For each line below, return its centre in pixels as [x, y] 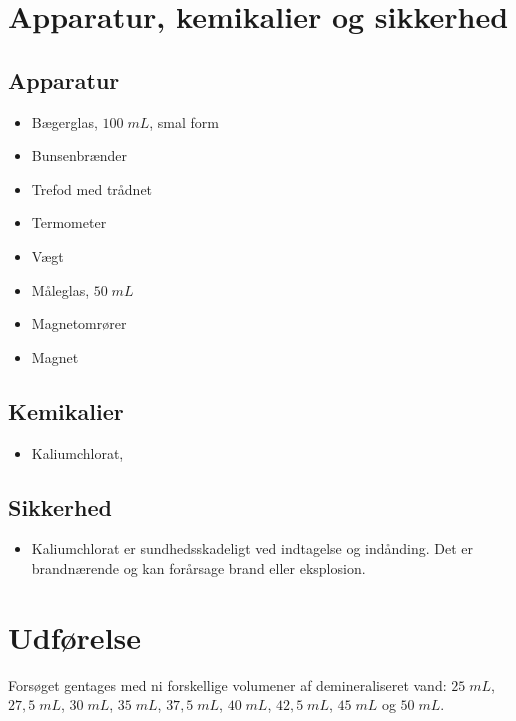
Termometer [69, 222]
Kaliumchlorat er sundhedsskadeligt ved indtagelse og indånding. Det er [252, 548]
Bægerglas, [64, 121]
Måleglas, [60, 289]
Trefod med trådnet [92, 188]
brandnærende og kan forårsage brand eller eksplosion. [198, 567]
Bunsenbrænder [79, 155]
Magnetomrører [79, 323]
